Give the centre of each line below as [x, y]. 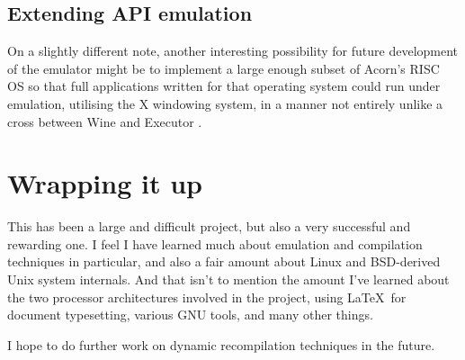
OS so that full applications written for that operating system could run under [224, 86]
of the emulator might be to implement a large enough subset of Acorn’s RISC [224, 68]
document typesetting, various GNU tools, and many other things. [190, 315]
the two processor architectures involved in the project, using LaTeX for [207, 297]
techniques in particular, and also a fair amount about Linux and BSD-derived [224, 261]
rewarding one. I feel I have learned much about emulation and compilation [215, 243]
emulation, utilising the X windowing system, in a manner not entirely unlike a [225, 103]
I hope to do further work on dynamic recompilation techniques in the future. [221, 344]
